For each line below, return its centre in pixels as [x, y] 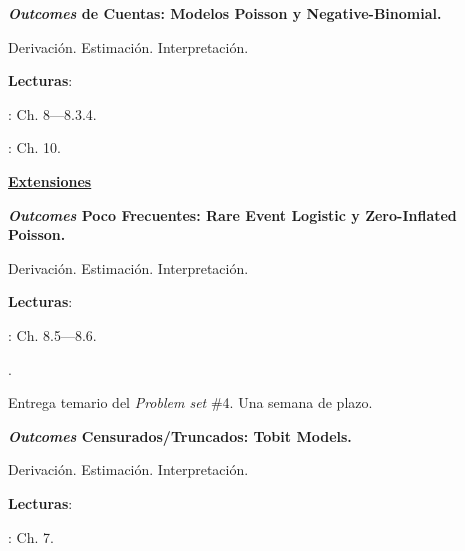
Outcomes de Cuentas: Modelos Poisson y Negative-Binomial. [225, 13]
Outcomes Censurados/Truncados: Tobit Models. [180, 435]
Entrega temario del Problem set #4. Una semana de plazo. [190, 402]
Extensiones [50, 180]
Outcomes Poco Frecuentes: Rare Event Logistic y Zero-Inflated [232, 214]
